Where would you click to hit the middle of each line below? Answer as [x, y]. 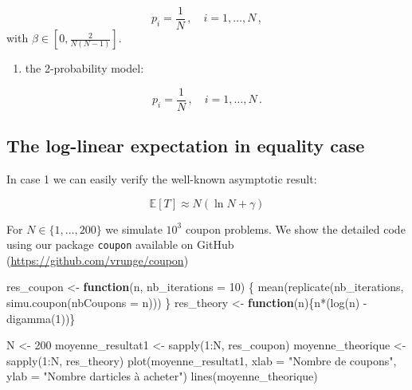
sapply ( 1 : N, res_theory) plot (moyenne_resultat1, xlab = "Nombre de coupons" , [202, 360]
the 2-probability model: [84, 68]
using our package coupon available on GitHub [120, 244]
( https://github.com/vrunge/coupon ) [98, 260]
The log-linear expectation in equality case [186, 146]
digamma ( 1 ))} [41, 318]
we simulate [134, 228]
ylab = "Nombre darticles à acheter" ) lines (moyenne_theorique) [162, 376]
